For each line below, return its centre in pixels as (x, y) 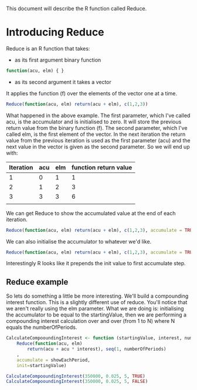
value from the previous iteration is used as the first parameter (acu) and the (98, 140)
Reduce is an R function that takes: (48, 48)
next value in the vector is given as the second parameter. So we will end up (98, 146)
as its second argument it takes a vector (63, 82)
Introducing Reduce (55, 32)
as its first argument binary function (58, 60)
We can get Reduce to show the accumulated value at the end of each (91, 213)
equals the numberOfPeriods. (42, 327)
